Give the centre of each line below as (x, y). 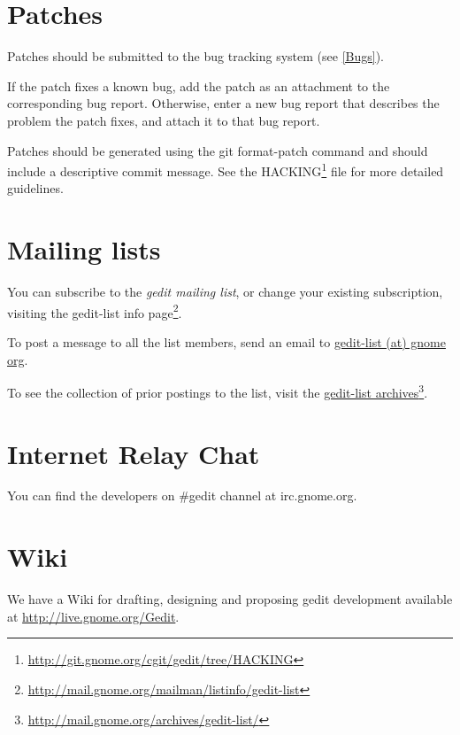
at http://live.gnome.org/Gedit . (93, 616)
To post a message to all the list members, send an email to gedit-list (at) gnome (226, 341)
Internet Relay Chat (134, 453)
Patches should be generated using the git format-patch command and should (218, 150)
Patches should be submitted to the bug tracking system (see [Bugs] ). (196, 56)
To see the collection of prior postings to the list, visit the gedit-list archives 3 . (218, 391)
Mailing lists (84, 249)
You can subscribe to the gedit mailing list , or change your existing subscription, (225, 292)
